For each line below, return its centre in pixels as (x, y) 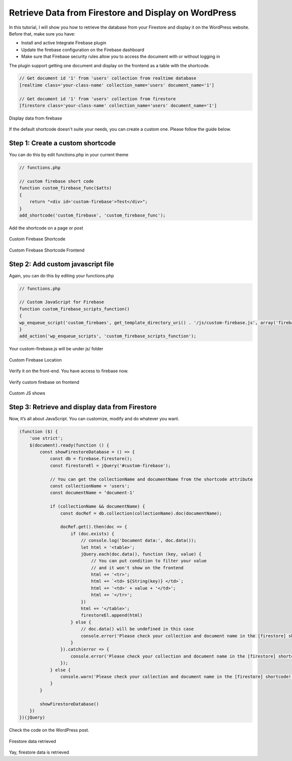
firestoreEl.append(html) (112, 615)
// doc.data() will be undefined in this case (137, 629)
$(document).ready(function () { (69, 445)
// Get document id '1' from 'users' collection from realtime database (108, 78)
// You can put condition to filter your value (149, 561)
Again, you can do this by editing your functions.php (62, 275)
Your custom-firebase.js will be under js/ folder (56, 349)
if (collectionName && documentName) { (98, 507)
